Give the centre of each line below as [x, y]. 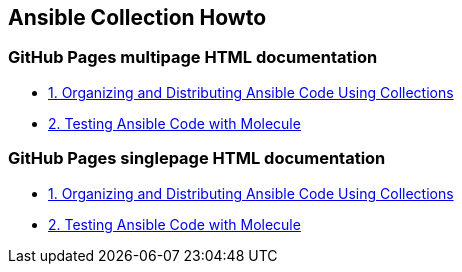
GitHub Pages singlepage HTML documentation [197, 158]
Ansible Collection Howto [137, 17]
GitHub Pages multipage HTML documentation [193, 57]
